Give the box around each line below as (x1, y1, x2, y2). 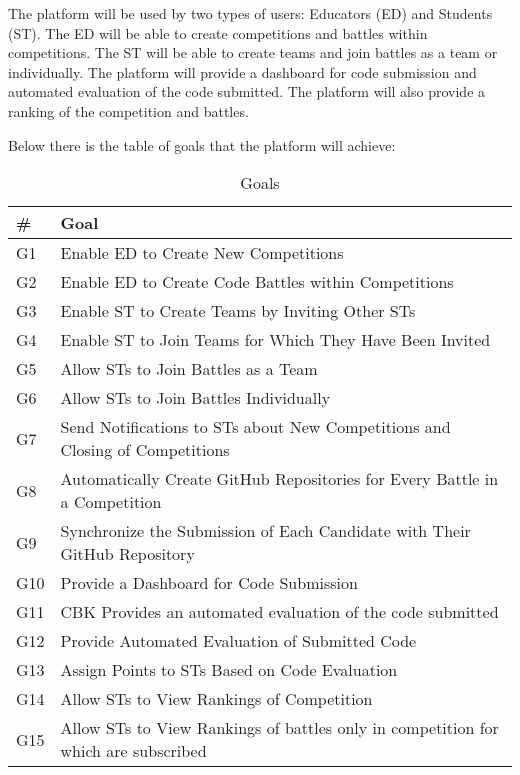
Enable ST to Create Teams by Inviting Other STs (60, 299, 416, 323)
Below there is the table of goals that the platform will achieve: (8, 134, 396, 155)
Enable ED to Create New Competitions (60, 241, 344, 265)
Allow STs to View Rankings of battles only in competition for (60, 716, 499, 740)
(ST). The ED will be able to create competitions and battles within (8, 22, 428, 43)
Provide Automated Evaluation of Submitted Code (60, 629, 417, 653)
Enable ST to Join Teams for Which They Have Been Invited (60, 328, 491, 352)
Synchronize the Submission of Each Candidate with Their (60, 519, 471, 543)
